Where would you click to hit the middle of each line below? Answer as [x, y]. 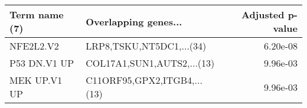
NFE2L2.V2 [34, 46]
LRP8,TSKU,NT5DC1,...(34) [146, 46]
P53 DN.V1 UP [42, 63]
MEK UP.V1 [36, 80]
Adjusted [263, 14]
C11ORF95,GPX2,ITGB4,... [144, 80]
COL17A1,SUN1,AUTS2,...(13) [150, 63]
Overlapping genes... [134, 21]
